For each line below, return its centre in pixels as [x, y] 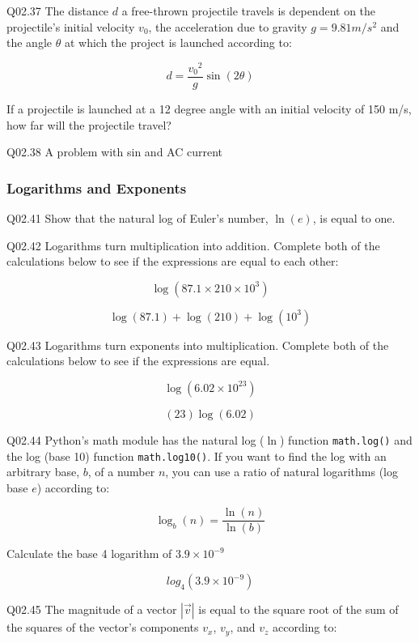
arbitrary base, [43, 472]
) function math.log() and [346, 439]
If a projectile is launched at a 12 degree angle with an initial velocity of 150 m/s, [209, 108]
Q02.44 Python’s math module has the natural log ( [135, 439]
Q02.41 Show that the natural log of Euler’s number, [138, 217]
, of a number [121, 472]
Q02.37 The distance [58, 11]
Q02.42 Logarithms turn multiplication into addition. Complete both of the [193, 245]
